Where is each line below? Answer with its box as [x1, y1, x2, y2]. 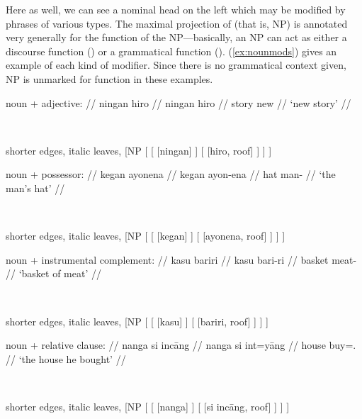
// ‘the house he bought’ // [6, 351, 126, 366]
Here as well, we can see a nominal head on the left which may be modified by [6, 2, 346, 16]
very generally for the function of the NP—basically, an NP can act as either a [6, 30, 347, 45]
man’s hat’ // [6, 180, 65, 195]
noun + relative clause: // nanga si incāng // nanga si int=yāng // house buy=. [6, 337, 356, 352]
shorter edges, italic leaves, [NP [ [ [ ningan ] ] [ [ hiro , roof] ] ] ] [6, 143, 272, 157]
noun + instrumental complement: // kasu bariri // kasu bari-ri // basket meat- [6, 252, 357, 267]
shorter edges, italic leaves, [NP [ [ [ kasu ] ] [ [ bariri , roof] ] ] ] [6, 313, 268, 328]
